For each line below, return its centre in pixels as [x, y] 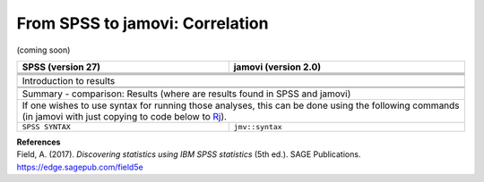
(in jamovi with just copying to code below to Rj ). [125, 116]
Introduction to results [69, 80]
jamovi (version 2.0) [277, 67]
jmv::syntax [258, 126]
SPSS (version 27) [61, 67]
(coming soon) [43, 50]
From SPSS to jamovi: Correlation [143, 23]
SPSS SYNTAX [46, 126]
